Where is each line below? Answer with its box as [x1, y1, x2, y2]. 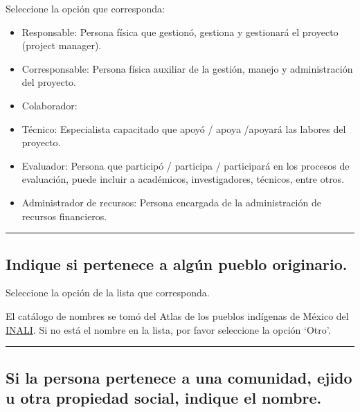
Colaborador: [21, 98, 78, 112]
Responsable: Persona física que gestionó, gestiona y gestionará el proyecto [21, 24, 339, 39]
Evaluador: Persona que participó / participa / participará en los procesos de [21, 158, 350, 172]
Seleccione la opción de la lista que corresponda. [6, 285, 210, 300]
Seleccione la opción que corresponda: [6, 1, 165, 15]
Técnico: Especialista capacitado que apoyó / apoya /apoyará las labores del [21, 121, 346, 136]
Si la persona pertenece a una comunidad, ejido [6, 366, 352, 388]
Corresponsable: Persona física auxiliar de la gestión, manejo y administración [21, 61, 353, 75]
